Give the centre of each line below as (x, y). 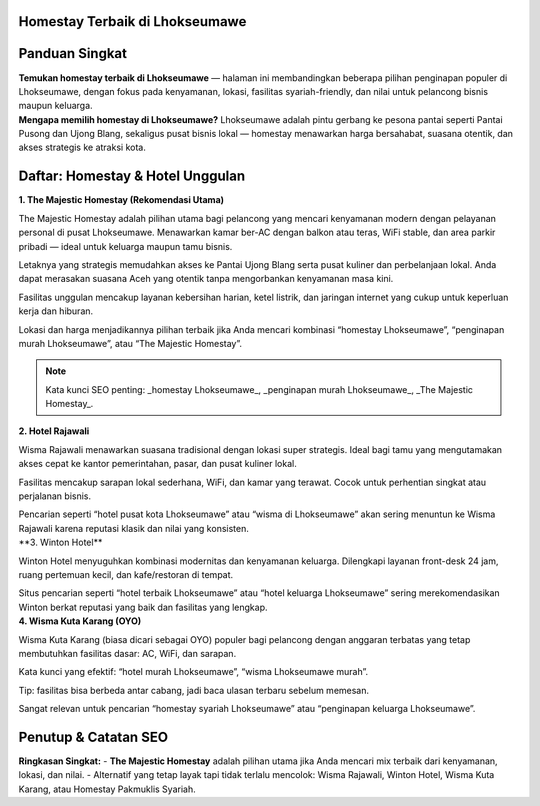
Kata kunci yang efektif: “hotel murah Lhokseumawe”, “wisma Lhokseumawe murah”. (193, 672)
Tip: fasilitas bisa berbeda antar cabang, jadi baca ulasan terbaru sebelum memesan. (194, 690)
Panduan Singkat (73, 53)
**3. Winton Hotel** (60, 542)
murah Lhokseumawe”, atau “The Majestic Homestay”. (130, 343)
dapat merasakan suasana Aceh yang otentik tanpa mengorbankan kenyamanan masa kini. (206, 279)
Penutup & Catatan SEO (93, 736)
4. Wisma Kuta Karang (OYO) (80, 621)
